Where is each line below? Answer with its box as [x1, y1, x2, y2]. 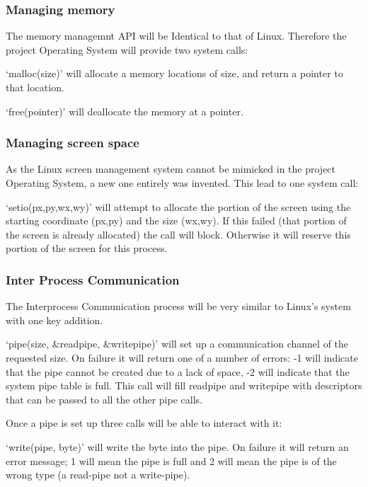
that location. [6, 80, 64, 94]
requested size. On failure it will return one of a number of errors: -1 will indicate [6, 350, 358, 365]
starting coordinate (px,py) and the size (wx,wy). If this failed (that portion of [6, 213, 347, 228]
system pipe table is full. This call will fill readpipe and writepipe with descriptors [6, 378, 362, 393]
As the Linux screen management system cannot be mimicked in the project [6, 161, 336, 176]
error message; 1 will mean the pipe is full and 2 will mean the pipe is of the [6, 453, 337, 468]
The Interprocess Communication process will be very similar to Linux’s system [6, 299, 351, 314]
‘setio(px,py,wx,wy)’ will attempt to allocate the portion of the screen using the [6, 199, 351, 214]
